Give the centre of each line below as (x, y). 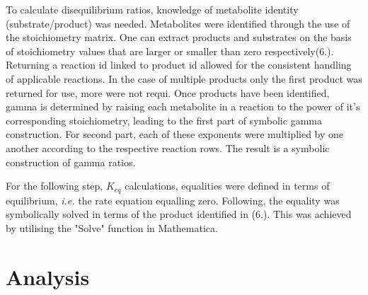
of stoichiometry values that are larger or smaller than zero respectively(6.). (170, 51)
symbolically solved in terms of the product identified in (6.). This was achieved (179, 214)
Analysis (48, 276)
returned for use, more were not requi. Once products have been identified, (168, 92)
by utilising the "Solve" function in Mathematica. (112, 227)
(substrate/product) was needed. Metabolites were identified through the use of (178, 23)
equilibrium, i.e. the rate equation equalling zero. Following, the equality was (173, 200)
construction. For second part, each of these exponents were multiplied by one (175, 134)
